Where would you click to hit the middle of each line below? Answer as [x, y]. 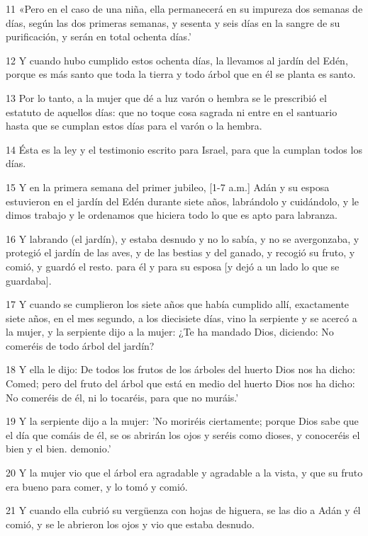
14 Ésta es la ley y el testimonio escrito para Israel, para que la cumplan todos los [184, 149]
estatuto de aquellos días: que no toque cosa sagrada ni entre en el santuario [172, 112]
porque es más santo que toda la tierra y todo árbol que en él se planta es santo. [181, 74]
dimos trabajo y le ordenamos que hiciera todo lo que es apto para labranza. [172, 215]
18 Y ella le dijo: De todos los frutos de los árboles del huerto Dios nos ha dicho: [180, 369]
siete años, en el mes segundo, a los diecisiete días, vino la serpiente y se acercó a [182, 318]
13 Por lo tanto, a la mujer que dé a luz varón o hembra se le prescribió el [166, 97]
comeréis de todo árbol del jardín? [80, 345]
